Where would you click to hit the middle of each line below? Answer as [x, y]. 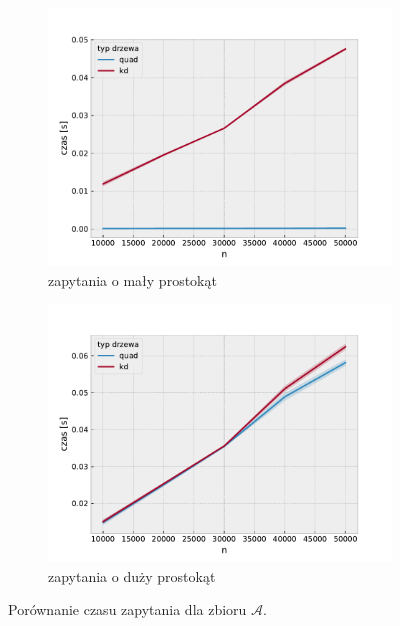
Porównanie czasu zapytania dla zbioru [127, 609]
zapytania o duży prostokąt [132, 575]
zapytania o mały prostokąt [132, 279]
